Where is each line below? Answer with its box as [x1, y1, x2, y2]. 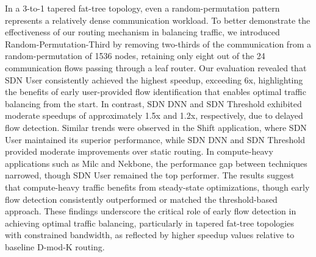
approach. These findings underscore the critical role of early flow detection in [5, 205, 296, 217]
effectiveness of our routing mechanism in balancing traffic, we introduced [5, 26, 280, 38]
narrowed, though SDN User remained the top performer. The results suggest [5, 169, 295, 181]
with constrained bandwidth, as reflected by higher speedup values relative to [5, 228, 295, 241]
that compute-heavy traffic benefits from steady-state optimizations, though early [5, 180, 310, 193]
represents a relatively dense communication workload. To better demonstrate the [5, 13, 311, 26]
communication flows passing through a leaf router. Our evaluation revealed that [5, 61, 307, 74]
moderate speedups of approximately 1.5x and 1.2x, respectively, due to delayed [5, 109, 303, 122]
